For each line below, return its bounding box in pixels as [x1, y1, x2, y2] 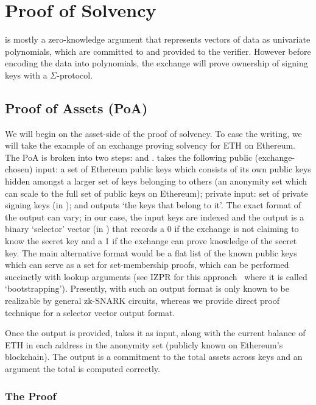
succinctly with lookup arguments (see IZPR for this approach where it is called [5, 270, 307, 283]
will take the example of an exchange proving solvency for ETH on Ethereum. [5, 139, 295, 152]
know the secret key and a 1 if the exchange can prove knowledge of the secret [5, 234, 297, 247]
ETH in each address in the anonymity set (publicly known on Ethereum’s [5, 338, 283, 351]
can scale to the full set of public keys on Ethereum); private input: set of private [5, 186, 308, 199]
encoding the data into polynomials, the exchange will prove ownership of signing [5, 57, 308, 69]
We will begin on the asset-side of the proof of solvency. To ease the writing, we [5, 127, 302, 139]
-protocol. [57, 68, 93, 81]
